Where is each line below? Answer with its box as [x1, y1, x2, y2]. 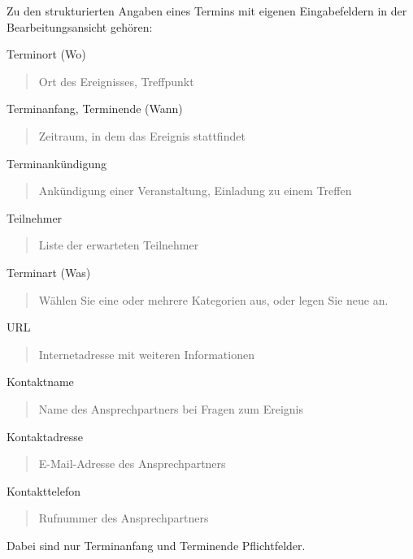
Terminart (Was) [7, 263, 91, 280]
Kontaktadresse [7, 427, 83, 444]
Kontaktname [7, 373, 74, 390]
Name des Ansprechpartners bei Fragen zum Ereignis [38, 400, 304, 417]
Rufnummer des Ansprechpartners [38, 509, 209, 526]
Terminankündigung [7, 154, 107, 171]
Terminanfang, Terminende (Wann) [7, 100, 183, 117]
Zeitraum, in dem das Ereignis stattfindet [38, 127, 246, 144]
